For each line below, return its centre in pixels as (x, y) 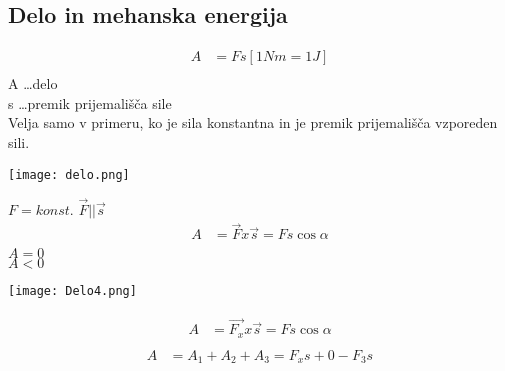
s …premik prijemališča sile (90, 102)
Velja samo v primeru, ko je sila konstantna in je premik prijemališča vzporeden (253, 122)
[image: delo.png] (69, 174)
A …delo (33, 83)
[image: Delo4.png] (72, 291)
